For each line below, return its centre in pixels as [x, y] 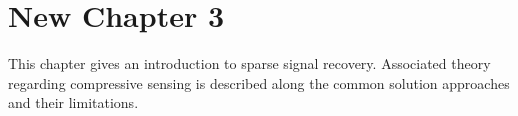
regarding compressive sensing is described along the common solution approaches [259, 82]
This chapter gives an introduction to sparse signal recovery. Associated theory [249, 63]
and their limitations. [73, 102]
